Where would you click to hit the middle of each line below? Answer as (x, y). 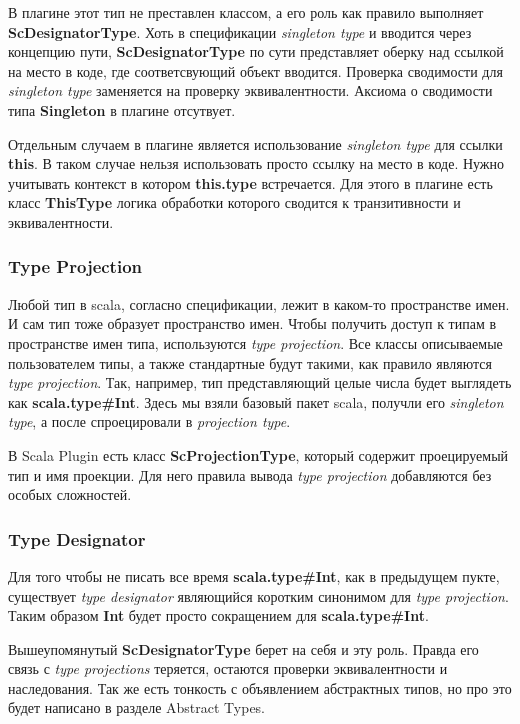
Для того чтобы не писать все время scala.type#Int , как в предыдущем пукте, (254, 575)
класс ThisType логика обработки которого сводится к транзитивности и (234, 202)
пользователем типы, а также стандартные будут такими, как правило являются (250, 362)
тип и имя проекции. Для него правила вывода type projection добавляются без (250, 474)
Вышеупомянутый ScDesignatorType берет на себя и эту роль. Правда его (243, 648)
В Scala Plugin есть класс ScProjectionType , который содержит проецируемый (258, 454)
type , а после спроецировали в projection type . (149, 421)
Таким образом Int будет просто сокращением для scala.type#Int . (218, 615)
